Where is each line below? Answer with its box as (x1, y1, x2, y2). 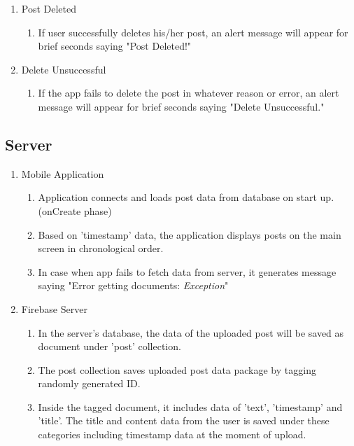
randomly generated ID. (38, 376, 141, 391)
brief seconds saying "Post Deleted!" (38, 39, 192, 53)
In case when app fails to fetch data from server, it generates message (38, 264, 337, 279)
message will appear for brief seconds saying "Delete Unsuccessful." (38, 99, 325, 113)
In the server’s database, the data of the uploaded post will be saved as (38, 325, 344, 340)
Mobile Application (21, 166, 104, 181)
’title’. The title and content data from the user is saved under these (38, 413, 330, 428)
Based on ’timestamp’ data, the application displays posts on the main (38, 227, 341, 242)
